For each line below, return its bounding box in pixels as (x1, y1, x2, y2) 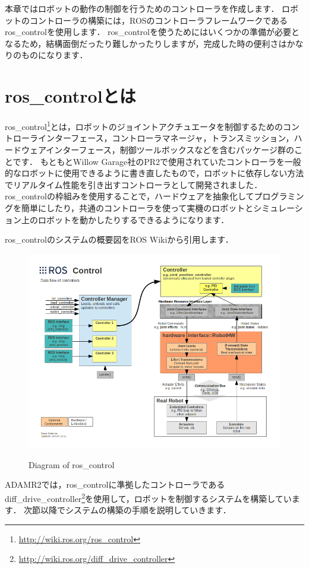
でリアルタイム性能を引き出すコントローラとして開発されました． (5, 178, 263, 190)
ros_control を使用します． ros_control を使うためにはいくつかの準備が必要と (5, 26, 300, 38)
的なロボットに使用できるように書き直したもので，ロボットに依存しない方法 (5, 167, 304, 179)
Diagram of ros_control (29, 458, 115, 471)
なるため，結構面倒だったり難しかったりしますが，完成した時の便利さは (5, 37, 287, 49)
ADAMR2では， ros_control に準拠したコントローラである (5, 478, 225, 491)
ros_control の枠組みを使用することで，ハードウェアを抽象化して (5, 190, 254, 202)
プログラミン (254, 190, 304, 202)
